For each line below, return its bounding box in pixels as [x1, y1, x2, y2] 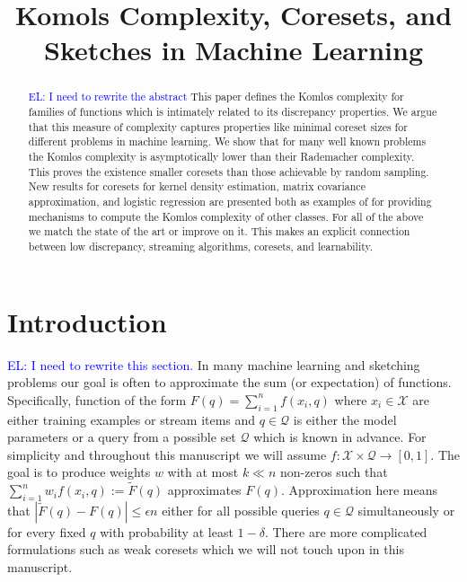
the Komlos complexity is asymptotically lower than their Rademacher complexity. [28, 148, 415, 163]
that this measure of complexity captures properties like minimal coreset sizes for [28, 119, 408, 134]
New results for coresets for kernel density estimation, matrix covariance [28, 179, 366, 194]
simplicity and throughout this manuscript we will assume [7, 445, 327, 463]
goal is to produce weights [7, 463, 151, 481]
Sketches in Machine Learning [43, 31, 424, 68]
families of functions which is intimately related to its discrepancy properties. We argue [28, 104, 437, 119]
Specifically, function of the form [7, 390, 187, 409]
